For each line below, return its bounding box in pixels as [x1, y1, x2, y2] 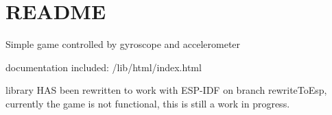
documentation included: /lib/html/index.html [5, 60, 202, 74]
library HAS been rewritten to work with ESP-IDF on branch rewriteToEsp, [5, 83, 327, 97]
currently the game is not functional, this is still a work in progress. [5, 96, 290, 110]
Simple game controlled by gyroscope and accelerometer [5, 37, 241, 51]
